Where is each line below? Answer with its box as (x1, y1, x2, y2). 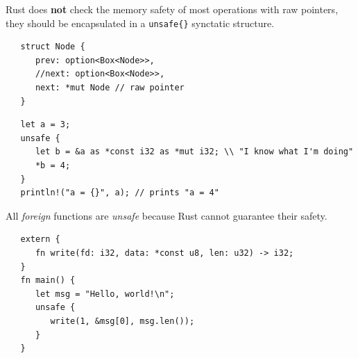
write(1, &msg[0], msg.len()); (50, 316, 195, 326)
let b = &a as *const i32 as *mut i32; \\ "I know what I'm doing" (35, 147, 354, 157)
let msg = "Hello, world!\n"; (35, 288, 175, 299)
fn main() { (20, 275, 76, 286)
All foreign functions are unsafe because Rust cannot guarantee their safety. (6, 208, 327, 222)
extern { (20, 234, 60, 245)
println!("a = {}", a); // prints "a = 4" (20, 188, 219, 198)
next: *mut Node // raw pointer (35, 83, 185, 93)
